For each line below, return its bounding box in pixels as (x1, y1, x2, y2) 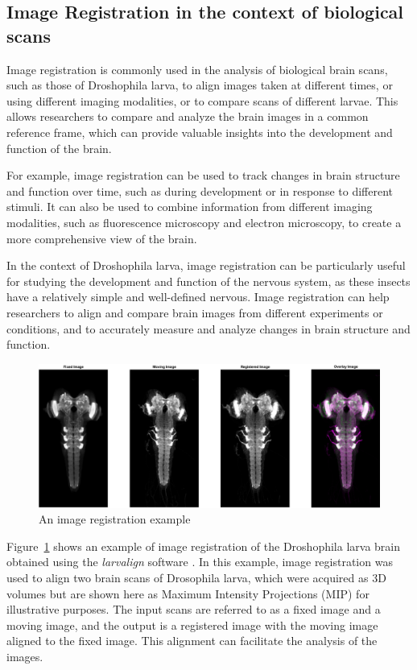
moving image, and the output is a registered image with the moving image (6, 616, 378, 633)
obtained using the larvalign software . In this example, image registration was (6, 553, 393, 570)
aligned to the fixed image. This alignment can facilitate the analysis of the (6, 632, 378, 649)
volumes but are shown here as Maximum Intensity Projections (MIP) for (6, 585, 370, 602)
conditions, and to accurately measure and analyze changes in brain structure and (6, 320, 411, 337)
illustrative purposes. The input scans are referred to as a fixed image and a (6, 601, 381, 618)
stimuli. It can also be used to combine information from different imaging (6, 198, 373, 215)
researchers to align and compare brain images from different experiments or (6, 304, 383, 321)
